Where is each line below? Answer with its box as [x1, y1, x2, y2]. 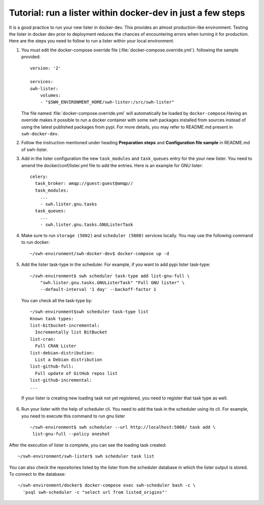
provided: [21, 54, 41, 60]
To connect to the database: [9, 471, 66, 477]
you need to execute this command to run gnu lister [21, 413, 126, 419]
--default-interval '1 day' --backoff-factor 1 [40, 286, 156, 292]
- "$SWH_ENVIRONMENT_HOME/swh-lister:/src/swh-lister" [40, 99, 175, 105]
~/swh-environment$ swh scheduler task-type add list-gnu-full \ [30, 273, 190, 279]
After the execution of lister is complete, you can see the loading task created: [9, 442, 167, 448]
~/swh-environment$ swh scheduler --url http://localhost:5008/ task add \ [30, 424, 216, 430]
